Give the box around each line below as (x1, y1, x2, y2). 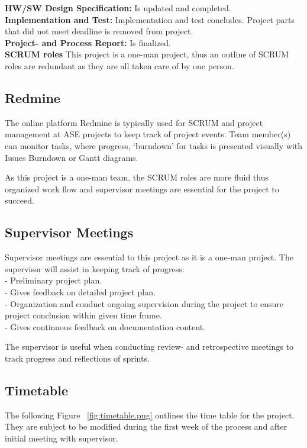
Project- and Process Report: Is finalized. (5, 36, 172, 49)
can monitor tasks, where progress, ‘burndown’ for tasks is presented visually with (5, 139, 303, 152)
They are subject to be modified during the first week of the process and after (5, 420, 287, 433)
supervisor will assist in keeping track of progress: (5, 262, 185, 275)
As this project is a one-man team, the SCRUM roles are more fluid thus (5, 171, 269, 183)
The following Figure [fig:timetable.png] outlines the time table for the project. (5, 408, 295, 421)
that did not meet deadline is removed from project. (5, 25, 193, 37)
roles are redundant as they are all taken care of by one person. (5, 59, 234, 72)
